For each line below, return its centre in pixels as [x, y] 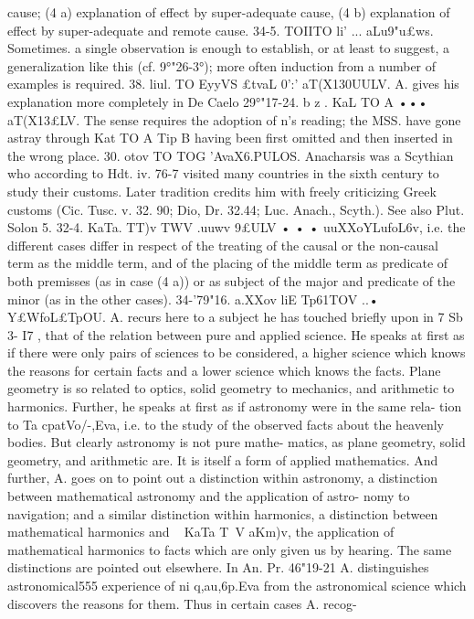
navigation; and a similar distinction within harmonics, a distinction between [223, 513]
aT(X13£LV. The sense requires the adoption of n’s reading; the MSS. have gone [234, 119]
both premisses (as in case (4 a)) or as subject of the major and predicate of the [232, 280]
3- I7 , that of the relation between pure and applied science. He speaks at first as [236, 334]
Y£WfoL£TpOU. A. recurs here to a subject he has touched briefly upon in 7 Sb [235, 317]
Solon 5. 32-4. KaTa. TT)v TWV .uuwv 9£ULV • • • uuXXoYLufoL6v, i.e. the [237, 227]
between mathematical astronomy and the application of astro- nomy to [209, 496]
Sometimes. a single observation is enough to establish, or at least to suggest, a [229, 48]
